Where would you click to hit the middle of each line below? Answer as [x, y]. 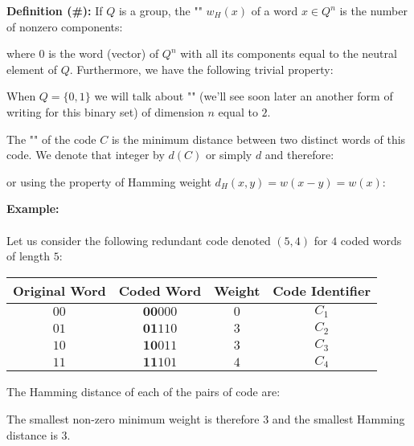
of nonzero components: [65, 26]
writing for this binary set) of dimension [105, 111]
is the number [373, 10]
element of [32, 69]
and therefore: [299, 155]
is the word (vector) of [104, 53]
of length [29, 256]
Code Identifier [322, 290]
